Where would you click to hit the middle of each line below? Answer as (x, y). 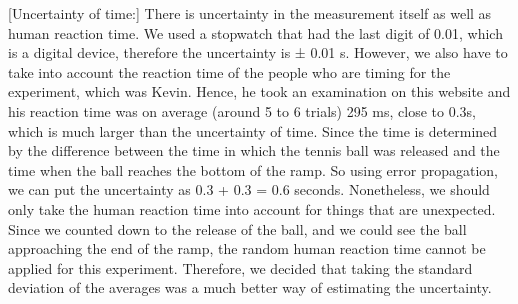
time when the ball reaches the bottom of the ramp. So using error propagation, (253, 169)
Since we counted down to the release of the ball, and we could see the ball (237, 228)
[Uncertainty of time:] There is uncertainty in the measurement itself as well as (250, 13)
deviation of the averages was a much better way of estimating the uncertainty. (250, 287)
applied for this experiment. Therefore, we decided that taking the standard (240, 267)
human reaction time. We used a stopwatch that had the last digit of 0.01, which (255, 32)
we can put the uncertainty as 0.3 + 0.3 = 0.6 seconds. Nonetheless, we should (249, 189)
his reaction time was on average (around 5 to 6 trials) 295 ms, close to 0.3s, (242, 110)
